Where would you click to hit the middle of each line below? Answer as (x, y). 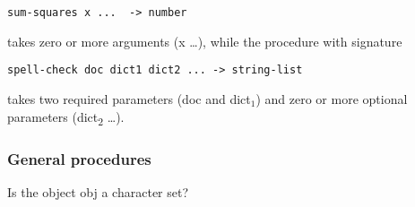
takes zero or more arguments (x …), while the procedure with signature (205, 41)
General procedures (79, 158)
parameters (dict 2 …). (66, 117)
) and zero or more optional (332, 98)
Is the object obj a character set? (98, 191)
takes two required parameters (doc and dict (129, 98)
